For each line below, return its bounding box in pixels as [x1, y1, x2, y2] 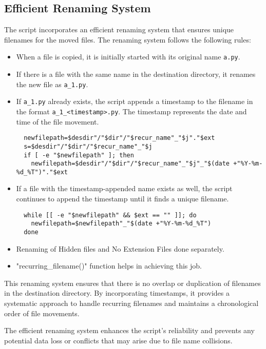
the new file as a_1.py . [16, 78, 88, 89]
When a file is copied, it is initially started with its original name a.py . [16, 51, 240, 62]
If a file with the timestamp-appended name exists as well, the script [16, 183, 233, 194]
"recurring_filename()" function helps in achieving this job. [16, 260, 202, 271]
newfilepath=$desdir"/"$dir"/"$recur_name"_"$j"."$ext [24, 134, 215, 142]
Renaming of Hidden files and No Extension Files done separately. [16, 243, 224, 254]
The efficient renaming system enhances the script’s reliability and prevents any [4, 325, 255, 336]
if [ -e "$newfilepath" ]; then [24, 151, 134, 159]
